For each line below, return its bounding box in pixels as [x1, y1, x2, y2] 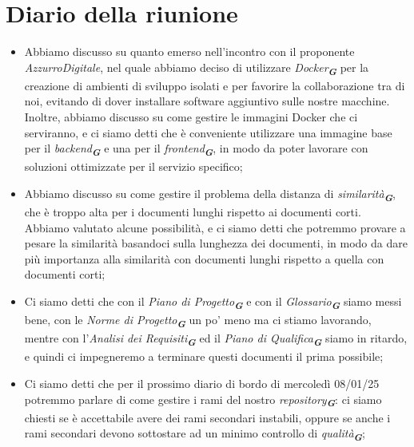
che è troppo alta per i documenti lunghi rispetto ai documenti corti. [24, 204, 361, 220]
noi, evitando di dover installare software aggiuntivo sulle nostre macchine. [24, 93, 390, 109]
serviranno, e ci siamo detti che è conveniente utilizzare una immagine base [24, 124, 392, 140]
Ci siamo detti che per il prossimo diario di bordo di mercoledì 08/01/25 [24, 375, 380, 391]
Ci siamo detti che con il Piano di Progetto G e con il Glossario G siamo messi [24, 293, 402, 312]
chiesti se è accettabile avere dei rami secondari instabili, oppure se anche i [24, 409, 391, 425]
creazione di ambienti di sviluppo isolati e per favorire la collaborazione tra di [24, 77, 405, 93]
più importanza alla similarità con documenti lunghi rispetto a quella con [24, 250, 384, 267]
